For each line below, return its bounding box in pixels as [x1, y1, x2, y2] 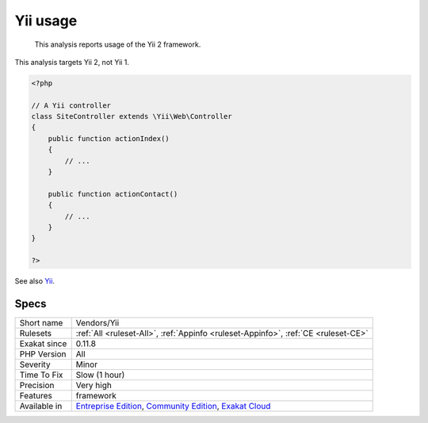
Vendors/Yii [75, 318, 120, 329]
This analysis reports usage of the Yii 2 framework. [34, 40, 201, 49]
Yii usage [14, 12, 78, 29]
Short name [19, 318, 63, 329]
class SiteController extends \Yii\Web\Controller [31, 112, 233, 121]
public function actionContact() [48, 189, 178, 198]
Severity [19, 359, 51, 370]
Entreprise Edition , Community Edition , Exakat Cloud [75, 401, 271, 412]
